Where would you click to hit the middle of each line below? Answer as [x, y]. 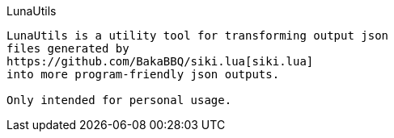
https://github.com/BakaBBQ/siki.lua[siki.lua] [160, 61]
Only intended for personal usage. [119, 100]
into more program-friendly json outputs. [143, 74]
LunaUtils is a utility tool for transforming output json [198, 36]
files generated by [68, 48]
